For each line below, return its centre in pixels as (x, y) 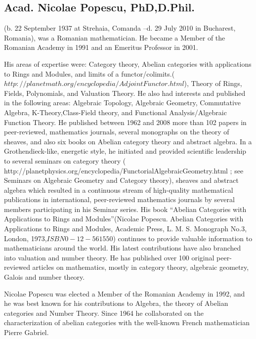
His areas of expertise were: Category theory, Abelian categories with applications (128, 64)
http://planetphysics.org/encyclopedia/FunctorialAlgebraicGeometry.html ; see (124, 170)
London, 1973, (25, 238)
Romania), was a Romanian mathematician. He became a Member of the (115, 37)
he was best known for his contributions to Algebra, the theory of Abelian (116, 303)
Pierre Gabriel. (26, 332)
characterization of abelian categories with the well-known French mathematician (127, 322)
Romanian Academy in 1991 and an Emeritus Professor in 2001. (101, 47)
